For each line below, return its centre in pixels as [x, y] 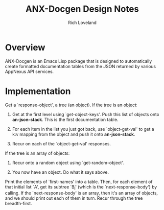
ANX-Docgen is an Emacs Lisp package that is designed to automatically [79, 61]
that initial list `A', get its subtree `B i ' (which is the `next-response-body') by [81, 187]
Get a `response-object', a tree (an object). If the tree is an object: [71, 105]
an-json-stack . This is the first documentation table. [65, 119]
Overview [25, 47]
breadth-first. [19, 204]
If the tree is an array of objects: [37, 153]
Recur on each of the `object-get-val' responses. [61, 143]
